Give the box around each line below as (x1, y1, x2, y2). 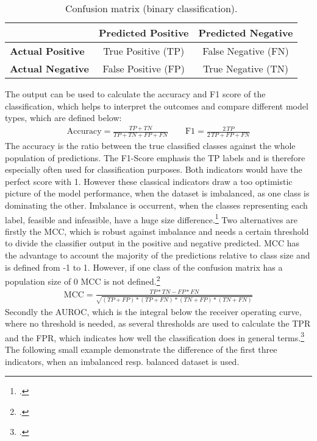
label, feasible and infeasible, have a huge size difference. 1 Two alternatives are (5, 211, 297, 226)
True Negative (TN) (202, 61, 289, 75)
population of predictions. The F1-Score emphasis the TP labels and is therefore (5, 151, 305, 164)
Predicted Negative (198, 26, 293, 40)
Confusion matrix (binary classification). (65, 1, 238, 15)
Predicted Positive (98, 26, 189, 40)
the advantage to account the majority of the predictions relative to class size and (5, 248, 310, 261)
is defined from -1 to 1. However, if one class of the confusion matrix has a (5, 260, 283, 273)
